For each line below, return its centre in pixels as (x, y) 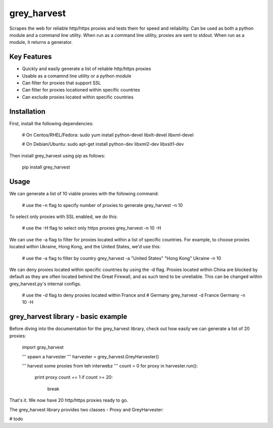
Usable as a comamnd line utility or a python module (77, 76)
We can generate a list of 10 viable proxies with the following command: (84, 194)
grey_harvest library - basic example (68, 317)
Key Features (31, 57)
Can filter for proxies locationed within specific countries (81, 90)
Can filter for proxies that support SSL (61, 83)
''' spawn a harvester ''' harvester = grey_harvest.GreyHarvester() (90, 356)
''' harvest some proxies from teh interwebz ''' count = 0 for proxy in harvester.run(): (110, 365)
